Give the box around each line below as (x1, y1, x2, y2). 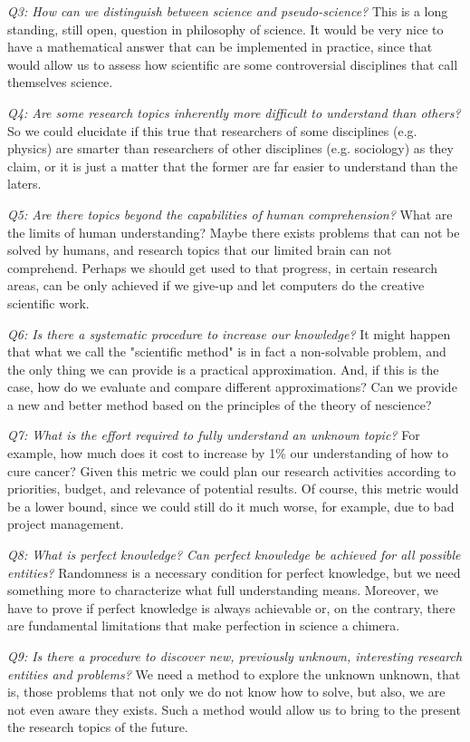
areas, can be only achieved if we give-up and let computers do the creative (7, 276, 425, 295)
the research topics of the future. (7, 718, 188, 737)
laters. (7, 174, 42, 193)
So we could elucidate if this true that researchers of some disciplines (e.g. (7, 121, 417, 140)
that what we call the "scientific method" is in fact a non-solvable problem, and (7, 342, 446, 361)
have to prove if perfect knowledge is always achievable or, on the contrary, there (7, 598, 456, 617)
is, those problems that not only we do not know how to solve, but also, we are (7, 682, 446, 701)
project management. (7, 514, 124, 533)
